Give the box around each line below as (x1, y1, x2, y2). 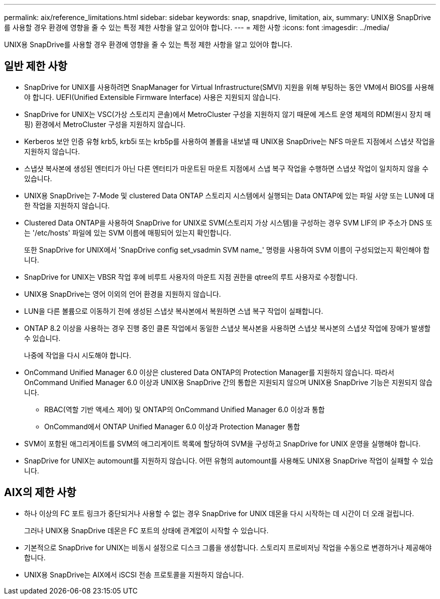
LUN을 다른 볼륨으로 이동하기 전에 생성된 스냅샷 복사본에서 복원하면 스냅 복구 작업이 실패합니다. (24, 306, 323, 315)
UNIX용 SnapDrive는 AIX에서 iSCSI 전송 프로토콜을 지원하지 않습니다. (24, 570, 244, 579)
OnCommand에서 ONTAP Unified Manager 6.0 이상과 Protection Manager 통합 (44, 422, 300, 431)
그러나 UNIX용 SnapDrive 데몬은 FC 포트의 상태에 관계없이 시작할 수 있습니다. (24, 526, 269, 535)
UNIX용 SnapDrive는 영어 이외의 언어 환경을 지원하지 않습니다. (24, 289, 221, 298)
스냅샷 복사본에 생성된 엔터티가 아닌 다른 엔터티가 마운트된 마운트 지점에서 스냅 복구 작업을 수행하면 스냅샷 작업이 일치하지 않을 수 (24, 164, 429, 173)
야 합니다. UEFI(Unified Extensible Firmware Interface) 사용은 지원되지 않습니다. (24, 92, 281, 101)
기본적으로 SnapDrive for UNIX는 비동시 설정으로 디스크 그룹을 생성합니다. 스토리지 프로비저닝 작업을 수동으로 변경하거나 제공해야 (24, 543, 432, 552)
